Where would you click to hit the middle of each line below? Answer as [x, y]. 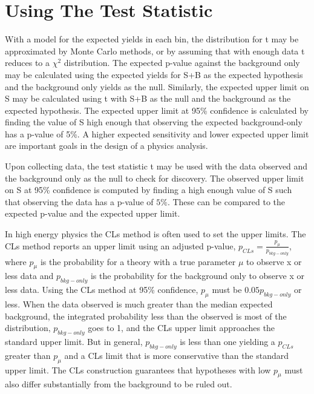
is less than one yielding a [227, 342]
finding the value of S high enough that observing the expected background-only [154, 122]
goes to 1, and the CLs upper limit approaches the [182, 328]
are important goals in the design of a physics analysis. [106, 146]
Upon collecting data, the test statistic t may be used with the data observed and [156, 166]
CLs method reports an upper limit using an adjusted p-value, [120, 245]
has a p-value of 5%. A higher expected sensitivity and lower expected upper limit [157, 133]
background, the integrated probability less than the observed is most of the [146, 316]
